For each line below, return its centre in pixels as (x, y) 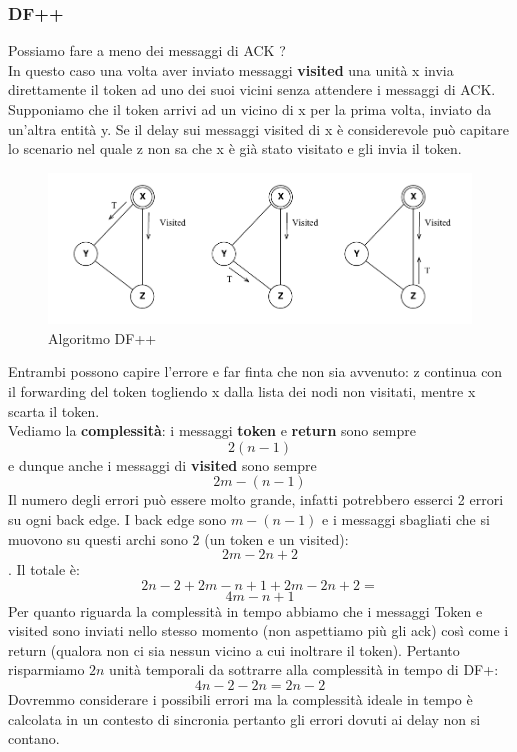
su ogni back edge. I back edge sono (117, 518)
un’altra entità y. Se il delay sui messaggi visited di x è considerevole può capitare (258, 128)
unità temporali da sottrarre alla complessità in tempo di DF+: (304, 669)
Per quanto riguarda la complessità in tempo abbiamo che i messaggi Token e (245, 610)
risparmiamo (46, 669)
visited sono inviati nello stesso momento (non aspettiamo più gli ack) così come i (258, 630)
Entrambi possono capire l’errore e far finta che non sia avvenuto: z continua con (255, 371)
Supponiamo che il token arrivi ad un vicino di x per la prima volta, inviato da (250, 109)
